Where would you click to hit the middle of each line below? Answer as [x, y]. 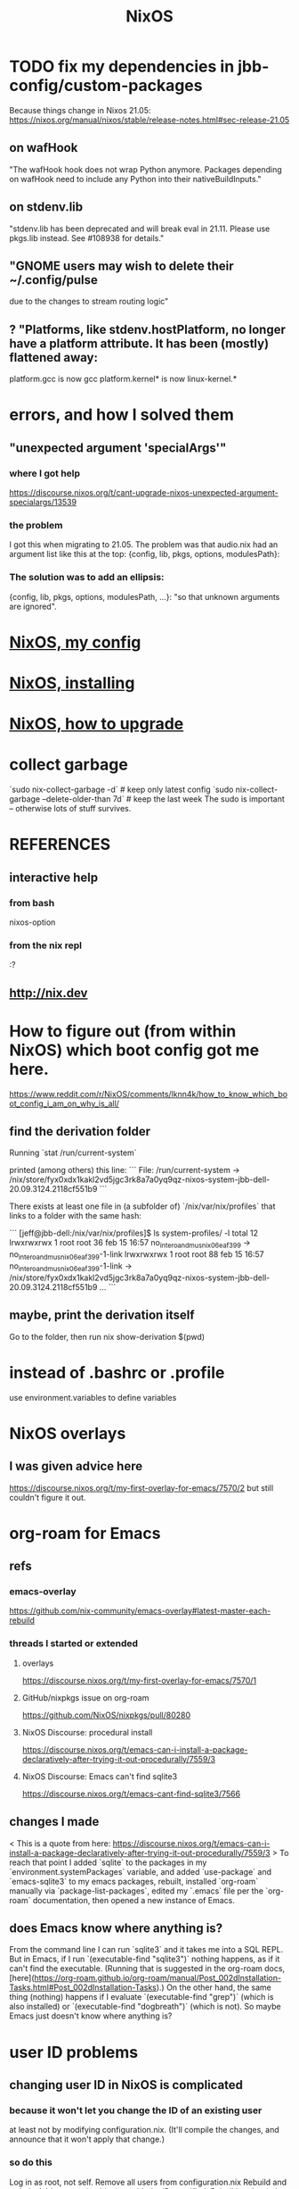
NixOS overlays [68, 1433]
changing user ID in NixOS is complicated [126, 2085]
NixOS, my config [75, 642]
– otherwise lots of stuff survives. [70, 809]
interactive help [54, 877]
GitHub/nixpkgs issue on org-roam [85, 1697]
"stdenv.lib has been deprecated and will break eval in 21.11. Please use [140, 229]
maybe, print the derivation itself [102, 1315]
